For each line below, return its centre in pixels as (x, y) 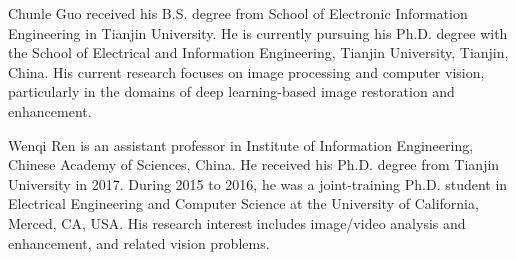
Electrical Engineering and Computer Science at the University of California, (243, 203)
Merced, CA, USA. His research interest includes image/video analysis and (237, 222)
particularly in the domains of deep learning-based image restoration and (231, 91)
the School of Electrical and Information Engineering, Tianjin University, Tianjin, (258, 52)
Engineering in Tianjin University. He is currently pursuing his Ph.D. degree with (258, 32)
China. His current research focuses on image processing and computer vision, (246, 71)
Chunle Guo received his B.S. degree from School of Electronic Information (238, 13)
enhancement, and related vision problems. (139, 242)
